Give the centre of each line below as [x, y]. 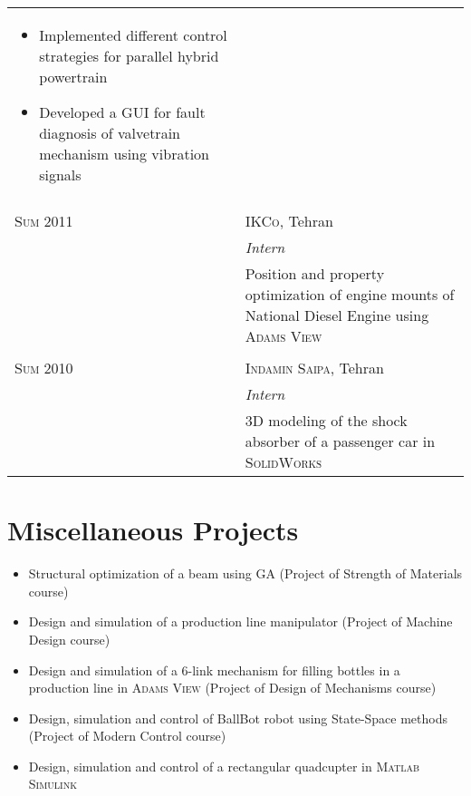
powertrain [73, 77]
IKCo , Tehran [289, 221]
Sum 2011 [44, 221]
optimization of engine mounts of [350, 294]
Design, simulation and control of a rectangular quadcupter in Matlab [224, 766]
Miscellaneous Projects [153, 530]
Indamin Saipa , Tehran [314, 368]
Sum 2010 [44, 368]
